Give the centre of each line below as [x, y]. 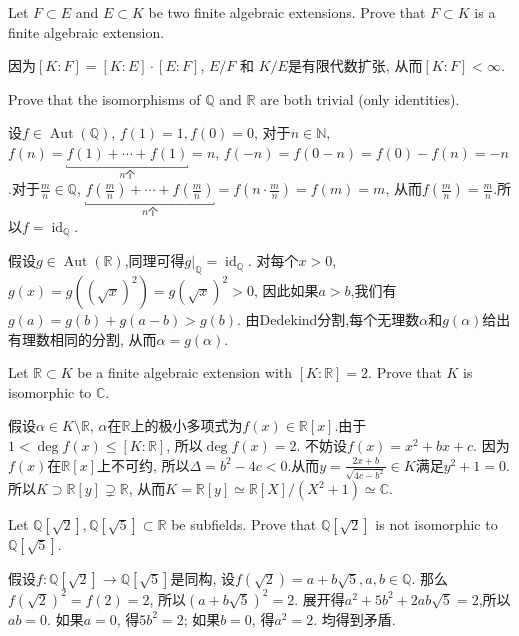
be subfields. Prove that [244, 524]
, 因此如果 [286, 290]
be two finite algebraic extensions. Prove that [287, 12]
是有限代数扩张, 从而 [355, 65]
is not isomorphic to [436, 524]
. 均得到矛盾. [354, 618]
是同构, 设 [202, 578]
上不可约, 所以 [143, 464]
